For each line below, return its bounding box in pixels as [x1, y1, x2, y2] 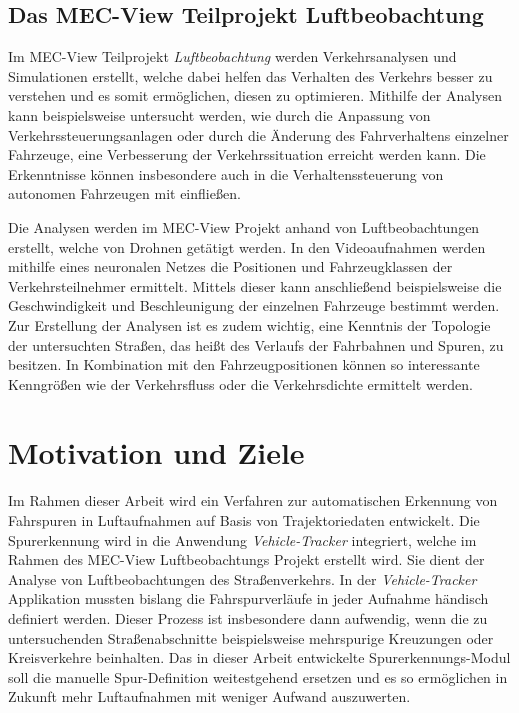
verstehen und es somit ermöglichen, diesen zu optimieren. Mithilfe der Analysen [8, 85, 503, 106]
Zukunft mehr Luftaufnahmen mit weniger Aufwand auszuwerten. [8, 686, 411, 707]
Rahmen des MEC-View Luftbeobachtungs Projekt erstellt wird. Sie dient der [8, 549, 485, 570]
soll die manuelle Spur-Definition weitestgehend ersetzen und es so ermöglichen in [8, 666, 508, 687]
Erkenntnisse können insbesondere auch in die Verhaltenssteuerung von [8, 163, 444, 184]
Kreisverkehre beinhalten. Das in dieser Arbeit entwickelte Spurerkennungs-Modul [8, 647, 511, 668]
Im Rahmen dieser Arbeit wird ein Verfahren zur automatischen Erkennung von [8, 490, 498, 511]
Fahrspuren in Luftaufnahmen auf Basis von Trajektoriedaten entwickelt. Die [8, 510, 480, 531]
